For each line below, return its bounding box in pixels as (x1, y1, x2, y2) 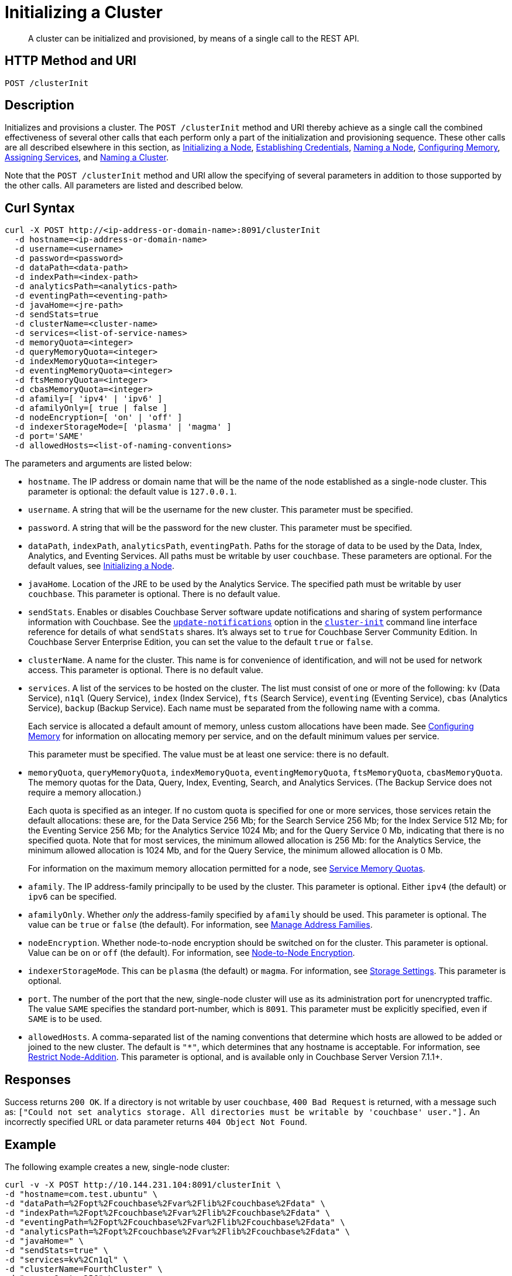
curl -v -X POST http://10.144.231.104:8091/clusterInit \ (5, 1179, 281, 1189)
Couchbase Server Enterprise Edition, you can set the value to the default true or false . (28, 637, 373, 647)
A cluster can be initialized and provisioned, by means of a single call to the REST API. (28, 33, 359, 43)
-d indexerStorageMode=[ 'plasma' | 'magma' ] (14, 422, 232, 432)
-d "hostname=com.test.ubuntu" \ (5, 1189, 158, 1199)
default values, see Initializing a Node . (28, 561, 174, 571)
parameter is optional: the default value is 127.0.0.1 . (28, 486, 237, 497)
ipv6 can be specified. (28, 891, 117, 902)
